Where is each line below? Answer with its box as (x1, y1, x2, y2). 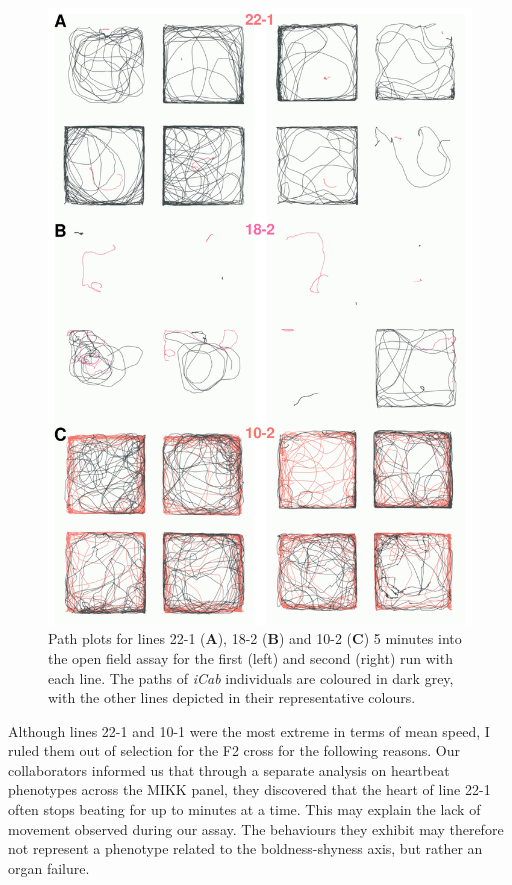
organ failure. (8, 857, 90, 878)
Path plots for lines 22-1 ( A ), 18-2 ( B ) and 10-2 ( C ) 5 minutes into (48, 628, 462, 649)
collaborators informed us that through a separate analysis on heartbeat (8, 759, 450, 780)
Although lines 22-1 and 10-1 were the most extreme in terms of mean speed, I (8, 720, 490, 741)
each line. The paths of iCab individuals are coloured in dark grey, (48, 667, 454, 688)
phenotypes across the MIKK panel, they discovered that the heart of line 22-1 (8, 779, 491, 800)
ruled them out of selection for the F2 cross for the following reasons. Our (8, 740, 460, 761)
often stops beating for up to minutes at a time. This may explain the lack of (8, 799, 481, 820)
